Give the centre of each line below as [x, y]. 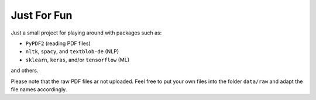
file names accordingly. [39, 89]
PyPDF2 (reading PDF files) [58, 43]
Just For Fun [42, 15]
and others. [25, 71]
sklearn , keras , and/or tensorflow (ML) [78, 60]
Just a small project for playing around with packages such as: [86, 33]
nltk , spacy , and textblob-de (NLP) [72, 51]
